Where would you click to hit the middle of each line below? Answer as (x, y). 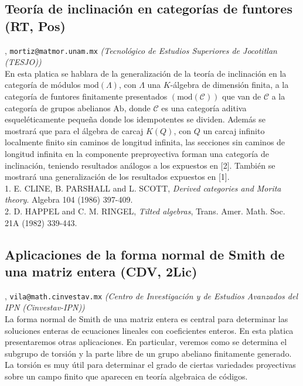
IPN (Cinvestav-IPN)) (45, 307)
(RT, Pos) (35, 25)
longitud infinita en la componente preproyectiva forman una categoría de (137, 153)
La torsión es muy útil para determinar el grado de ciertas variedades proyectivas (150, 365)
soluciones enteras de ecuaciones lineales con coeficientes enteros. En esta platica (149, 330)
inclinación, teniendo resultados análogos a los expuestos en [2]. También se (140, 165)
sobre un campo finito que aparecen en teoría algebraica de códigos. (126, 376)
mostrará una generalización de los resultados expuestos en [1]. (117, 177)
